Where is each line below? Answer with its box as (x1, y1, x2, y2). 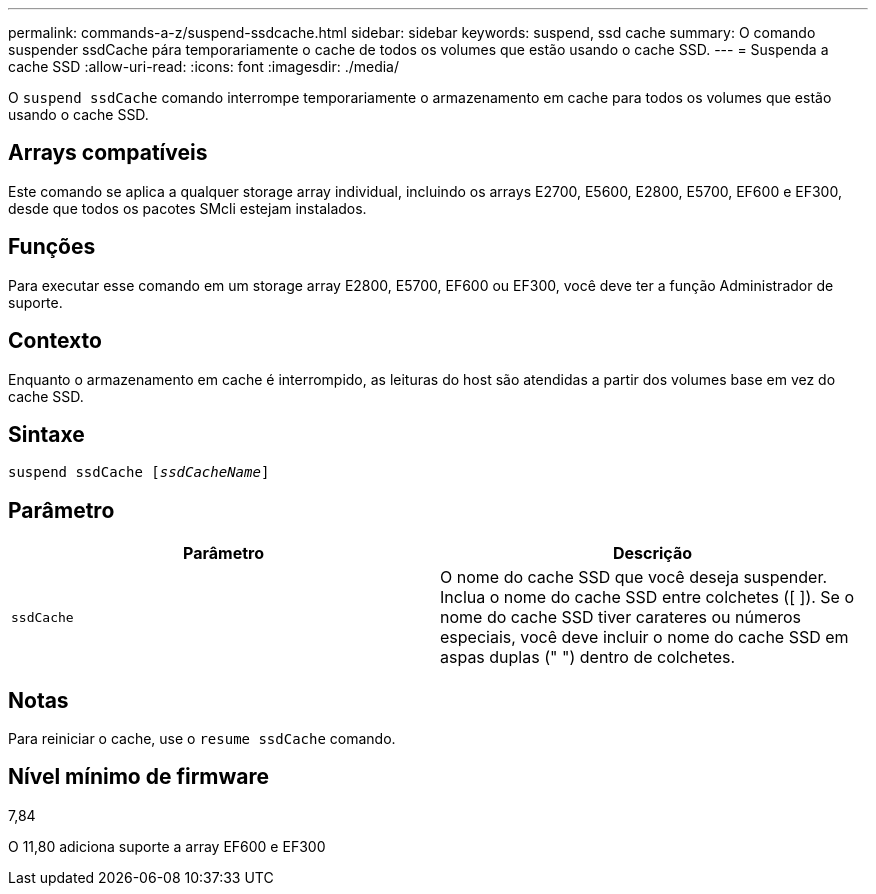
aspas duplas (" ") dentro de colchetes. (440, 647, 736, 668)
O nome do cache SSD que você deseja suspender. (440, 567, 828, 588)
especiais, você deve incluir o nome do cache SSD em (440, 627, 849, 648)
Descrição (612, 543, 693, 564)
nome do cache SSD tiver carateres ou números (440, 607, 802, 628)
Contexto (8, 328, 102, 354)
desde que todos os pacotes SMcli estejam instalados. (8, 199, 367, 217)
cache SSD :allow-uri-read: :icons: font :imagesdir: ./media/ (8, 58, 400, 75)
